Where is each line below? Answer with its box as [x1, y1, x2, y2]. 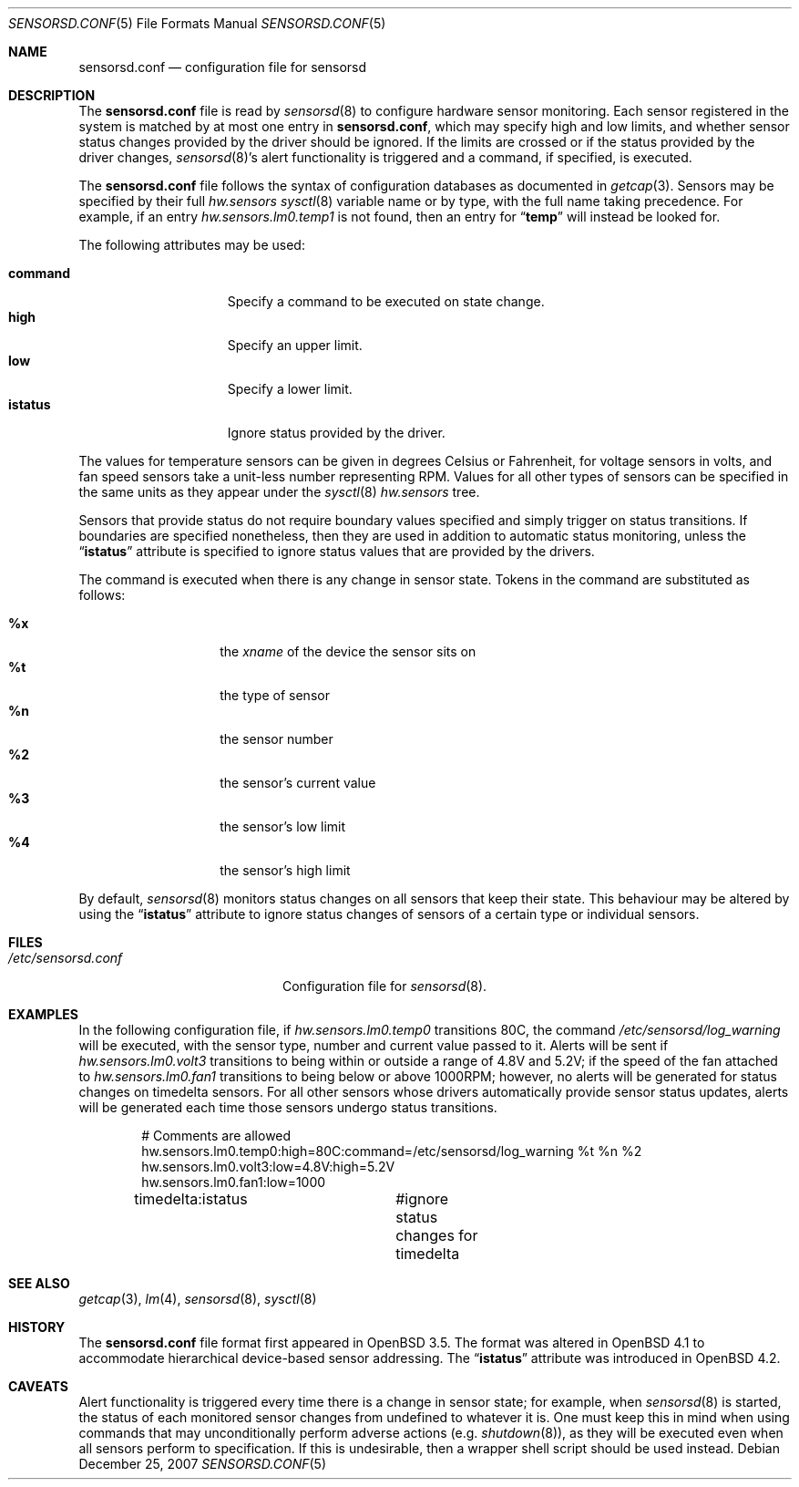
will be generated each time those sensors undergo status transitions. [78, 1100, 497, 1115]
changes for [395, 1226, 478, 1244]
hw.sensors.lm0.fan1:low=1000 [141, 1174, 326, 1190]
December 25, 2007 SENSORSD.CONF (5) [78, 1456, 327, 1472]
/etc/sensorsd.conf [8, 950, 123, 966]
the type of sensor [220, 687, 330, 703]
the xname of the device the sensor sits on [220, 644, 476, 659]
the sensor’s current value [220, 775, 376, 790]
